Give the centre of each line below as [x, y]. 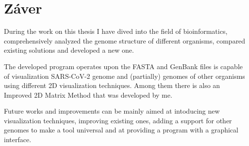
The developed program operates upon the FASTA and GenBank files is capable [124, 66]
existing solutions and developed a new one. [69, 50]
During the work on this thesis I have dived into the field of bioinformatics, [116, 31]
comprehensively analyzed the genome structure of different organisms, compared [125, 40]
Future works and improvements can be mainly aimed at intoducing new [112, 111]
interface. [18, 139]
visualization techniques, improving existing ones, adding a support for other [118, 120]
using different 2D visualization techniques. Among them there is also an [112, 85]
